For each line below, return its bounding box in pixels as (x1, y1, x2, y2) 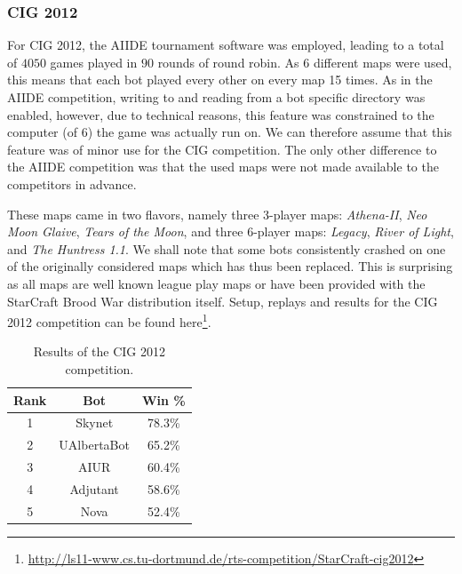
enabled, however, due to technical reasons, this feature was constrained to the (7, 105, 434, 124)
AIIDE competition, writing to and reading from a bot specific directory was (7, 88, 426, 106)
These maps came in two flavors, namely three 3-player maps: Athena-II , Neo (7, 204, 427, 223)
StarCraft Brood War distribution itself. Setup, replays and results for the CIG (7, 291, 438, 310)
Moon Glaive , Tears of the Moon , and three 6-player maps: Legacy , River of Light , (7, 222, 454, 241)
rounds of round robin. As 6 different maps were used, (157, 52, 452, 71)
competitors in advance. (7, 174, 137, 193)
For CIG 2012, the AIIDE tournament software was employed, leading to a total (7, 36, 444, 54)
